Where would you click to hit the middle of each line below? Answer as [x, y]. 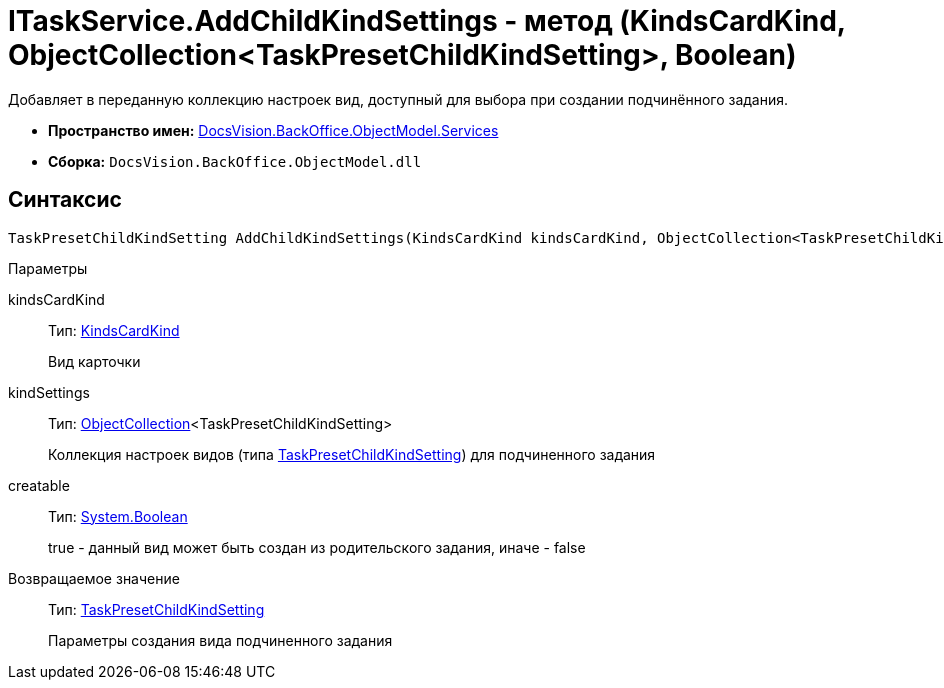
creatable [39, 485]
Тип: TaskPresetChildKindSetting [156, 609]
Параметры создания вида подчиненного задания [220, 640]
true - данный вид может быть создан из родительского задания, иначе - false [317, 547]
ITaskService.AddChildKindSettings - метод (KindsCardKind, [427, 21]
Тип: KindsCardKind [114, 330]
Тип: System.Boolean [118, 516]
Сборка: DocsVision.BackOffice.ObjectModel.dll [235, 161]
